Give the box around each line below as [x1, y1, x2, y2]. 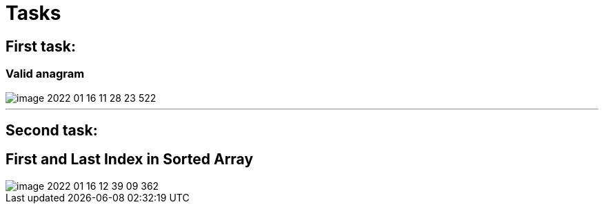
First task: [6, 37, 76, 55]
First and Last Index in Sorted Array [6, 151, 254, 168]
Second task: [6, 121, 98, 139]
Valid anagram [6, 67, 85, 81]
